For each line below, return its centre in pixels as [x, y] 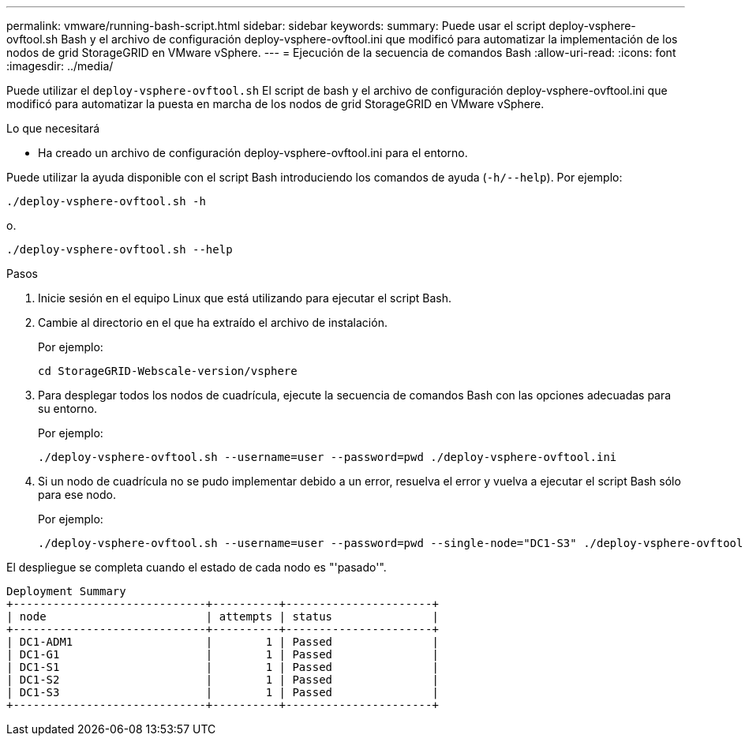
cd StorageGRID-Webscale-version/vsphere [168, 371]
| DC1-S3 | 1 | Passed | [223, 692]
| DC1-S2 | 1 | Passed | [223, 680]
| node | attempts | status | [223, 616]
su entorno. [68, 408]
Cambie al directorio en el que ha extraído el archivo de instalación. [213, 322]
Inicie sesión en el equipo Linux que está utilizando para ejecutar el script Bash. [245, 298]
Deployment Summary [66, 591]
